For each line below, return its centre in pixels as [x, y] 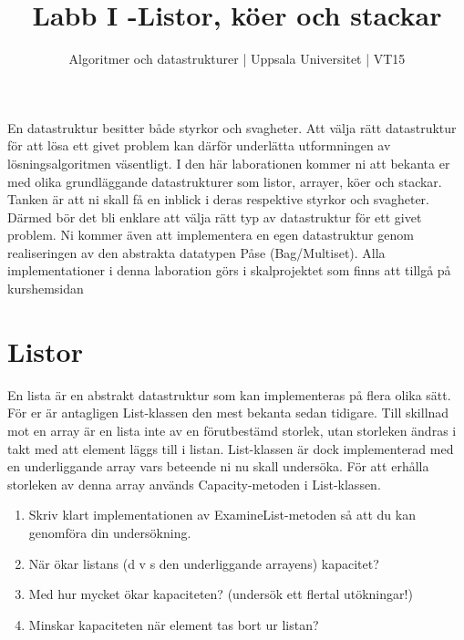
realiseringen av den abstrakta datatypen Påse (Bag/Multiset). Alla [196, 252]
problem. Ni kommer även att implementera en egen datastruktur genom [211, 235]
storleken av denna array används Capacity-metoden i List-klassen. [194, 484]
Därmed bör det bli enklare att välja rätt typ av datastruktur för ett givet [215, 217]
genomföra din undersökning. [110, 532]
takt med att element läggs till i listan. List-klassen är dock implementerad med [231, 448]
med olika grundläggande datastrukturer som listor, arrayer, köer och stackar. [225, 181]
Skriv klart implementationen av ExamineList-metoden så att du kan [222, 515]
